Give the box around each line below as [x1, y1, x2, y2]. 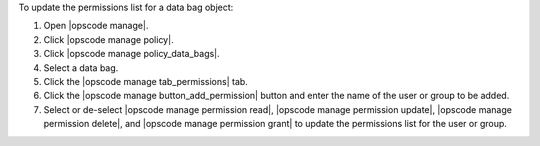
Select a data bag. [43, 61, 119, 74]
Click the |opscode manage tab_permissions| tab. [43, 75, 249, 87]
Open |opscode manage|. [43, 20, 149, 32]
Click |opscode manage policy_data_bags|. [43, 48, 220, 60]
